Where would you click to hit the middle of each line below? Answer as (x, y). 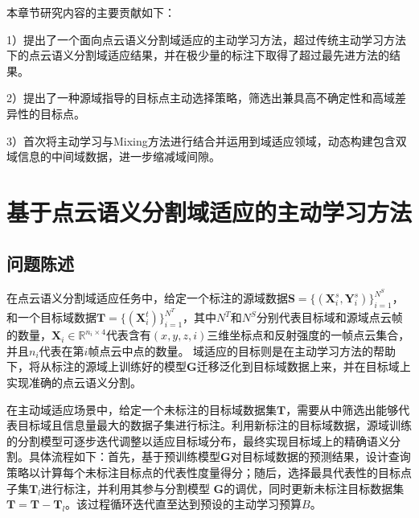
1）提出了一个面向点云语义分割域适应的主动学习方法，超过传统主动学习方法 (206, 39)
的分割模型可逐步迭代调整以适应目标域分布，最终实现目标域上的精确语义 (198, 440)
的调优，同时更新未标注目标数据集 (314, 488)
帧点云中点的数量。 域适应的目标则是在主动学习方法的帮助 (242, 350)
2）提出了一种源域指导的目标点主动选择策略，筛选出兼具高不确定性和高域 (201, 98)
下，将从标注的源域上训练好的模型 (97, 366)
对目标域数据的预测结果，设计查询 (320, 456)
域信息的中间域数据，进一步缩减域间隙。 (113, 156)
